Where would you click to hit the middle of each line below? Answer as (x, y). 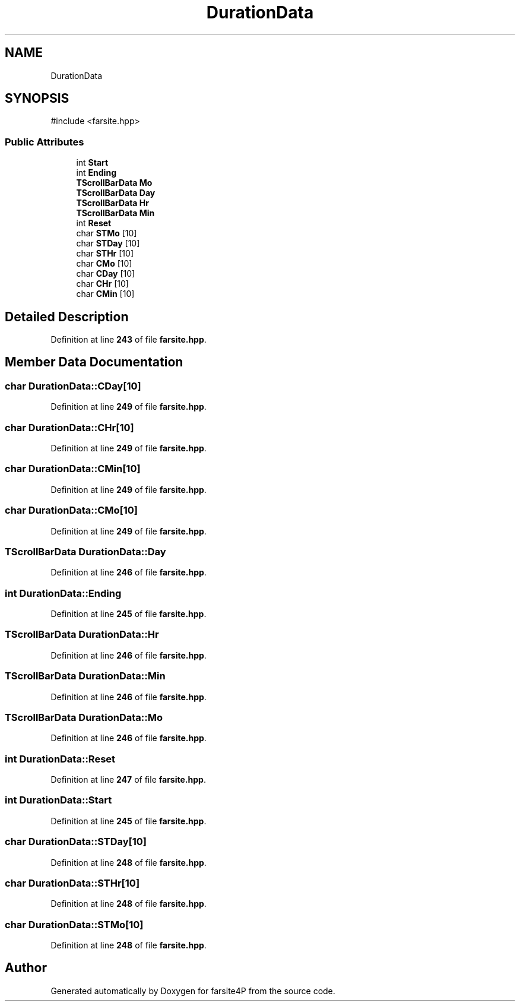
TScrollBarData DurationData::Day (85, 551)
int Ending (96, 173)
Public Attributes (45, 142)
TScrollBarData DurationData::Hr (82, 635)
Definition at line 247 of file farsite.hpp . (128, 779)
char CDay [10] (106, 274)
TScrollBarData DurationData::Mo (84, 717)
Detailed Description (67, 317)
